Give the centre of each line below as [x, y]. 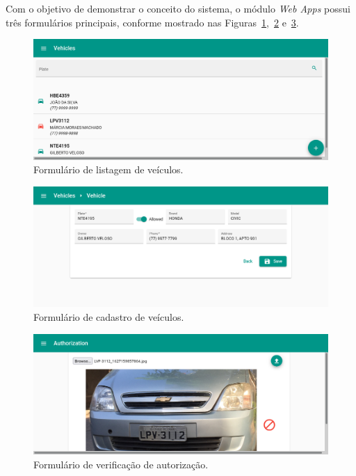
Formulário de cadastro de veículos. [109, 316]
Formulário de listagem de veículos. [108, 169]
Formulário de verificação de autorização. [121, 464]
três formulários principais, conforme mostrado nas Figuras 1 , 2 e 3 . [152, 22]
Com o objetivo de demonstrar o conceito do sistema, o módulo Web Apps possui [178, 8]
